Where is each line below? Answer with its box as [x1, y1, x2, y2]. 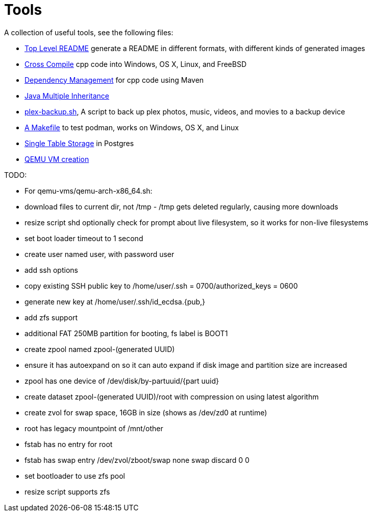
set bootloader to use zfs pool [24, 471, 125, 480]
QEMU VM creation [24, 154, 89, 163]
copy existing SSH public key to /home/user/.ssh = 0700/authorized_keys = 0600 [24, 281, 298, 290]
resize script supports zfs [24, 487, 110, 496]
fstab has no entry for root [24, 439, 113, 449]
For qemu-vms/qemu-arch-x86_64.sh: [24, 186, 153, 195]
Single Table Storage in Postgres [24, 138, 134, 148]
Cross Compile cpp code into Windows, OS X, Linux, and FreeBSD [24, 59, 247, 68]
